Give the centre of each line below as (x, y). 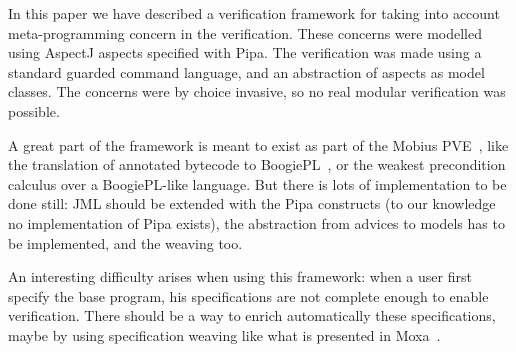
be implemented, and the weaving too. (125, 242)
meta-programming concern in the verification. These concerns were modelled (245, 32)
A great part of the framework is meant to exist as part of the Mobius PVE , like (258, 144)
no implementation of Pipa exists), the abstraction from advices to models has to (256, 222)
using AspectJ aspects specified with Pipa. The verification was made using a (245, 52)
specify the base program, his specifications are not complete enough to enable (248, 295)
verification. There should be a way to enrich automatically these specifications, (252, 315)
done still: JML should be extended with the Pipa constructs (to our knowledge (252, 203)
